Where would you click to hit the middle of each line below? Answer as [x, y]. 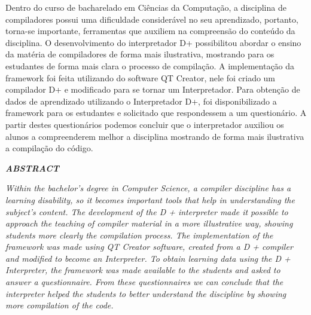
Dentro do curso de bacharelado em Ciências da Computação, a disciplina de [146, 7]
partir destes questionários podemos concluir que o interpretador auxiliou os [145, 124]
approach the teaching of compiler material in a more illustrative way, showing [149, 223]
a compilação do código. [49, 148]
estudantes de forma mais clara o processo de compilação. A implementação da [150, 65]
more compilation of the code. [60, 305]
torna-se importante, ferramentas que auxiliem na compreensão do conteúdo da [150, 31]
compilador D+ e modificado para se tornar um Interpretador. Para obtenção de [153, 89]
